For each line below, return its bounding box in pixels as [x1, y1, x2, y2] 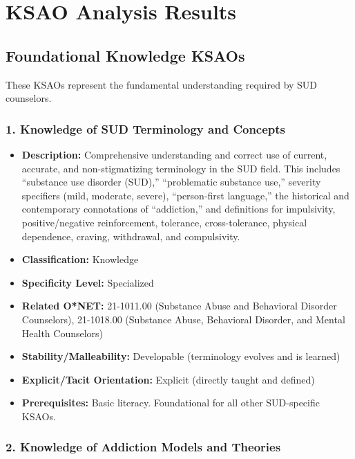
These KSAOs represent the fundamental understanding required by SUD [6, 77, 318, 91]
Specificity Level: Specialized [21, 275, 154, 289]
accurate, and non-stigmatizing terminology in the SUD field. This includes [21, 161, 340, 175]
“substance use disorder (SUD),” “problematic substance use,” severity [21, 174, 321, 189]
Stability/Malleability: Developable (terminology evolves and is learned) [21, 349, 340, 363]
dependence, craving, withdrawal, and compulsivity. [21, 228, 240, 243]
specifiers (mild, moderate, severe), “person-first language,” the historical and [21, 188, 349, 202]
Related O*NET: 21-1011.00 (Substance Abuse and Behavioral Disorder [21, 298, 337, 313]
